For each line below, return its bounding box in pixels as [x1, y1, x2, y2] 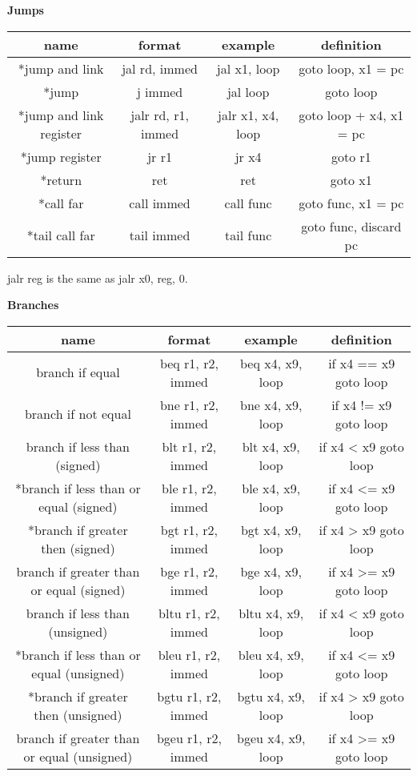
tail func [225, 226, 272, 245]
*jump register [20, 147, 102, 166]
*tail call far [26, 226, 95, 245]
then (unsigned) [34, 705, 122, 724]
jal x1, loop [216, 58, 280, 78]
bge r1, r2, [160, 561, 219, 581]
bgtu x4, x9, [237, 686, 305, 706]
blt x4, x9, [242, 436, 300, 456]
